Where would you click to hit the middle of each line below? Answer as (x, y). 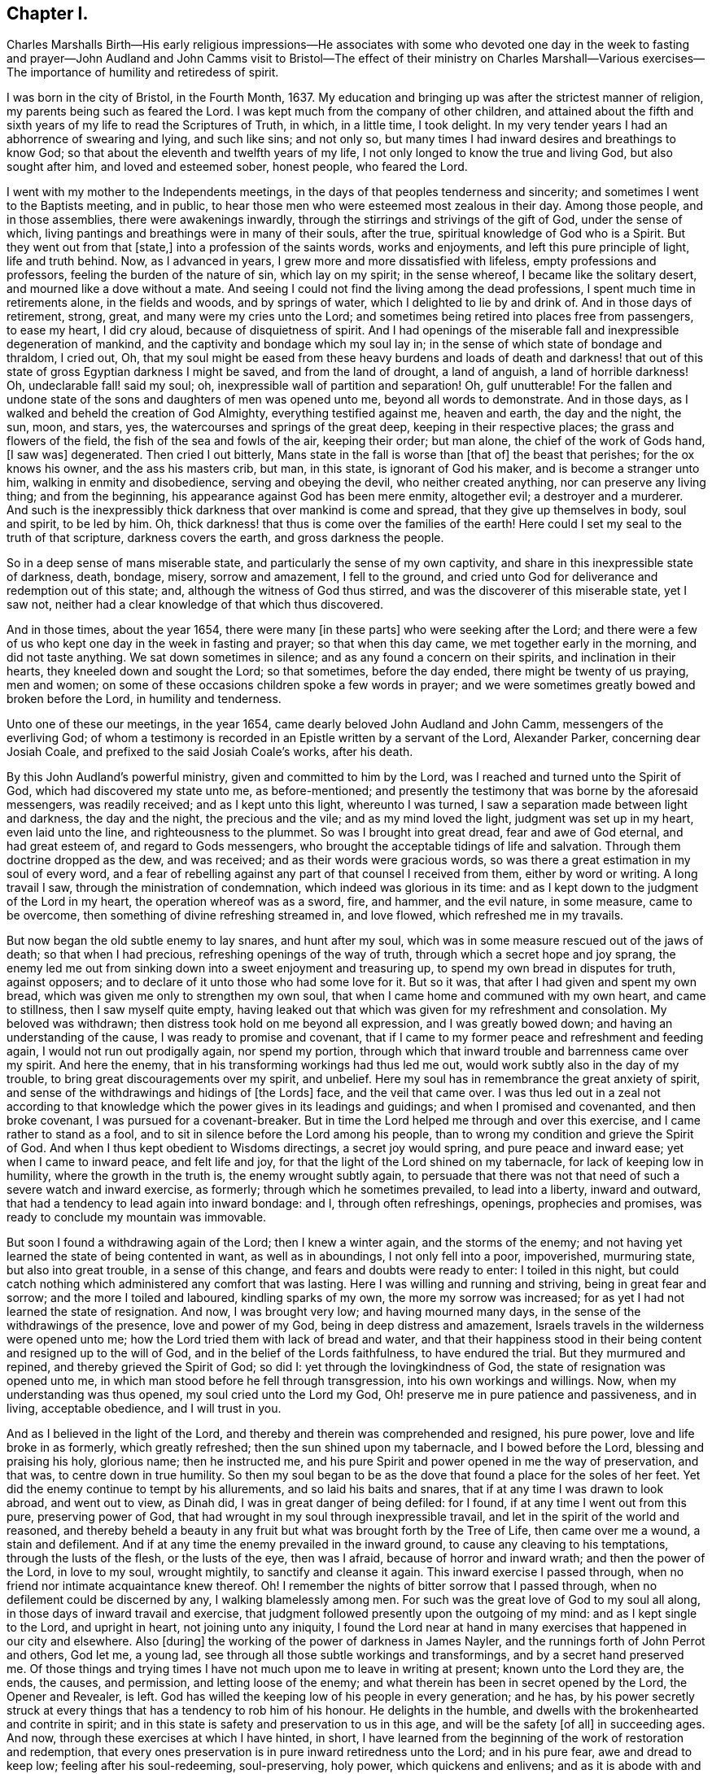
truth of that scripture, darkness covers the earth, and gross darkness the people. (225, 538)
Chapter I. (48, 13)
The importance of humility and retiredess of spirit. (143, 72)
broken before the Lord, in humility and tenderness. (144, 699)
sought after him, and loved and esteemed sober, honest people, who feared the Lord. (237, 167)
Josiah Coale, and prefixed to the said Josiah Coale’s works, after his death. (210, 752)
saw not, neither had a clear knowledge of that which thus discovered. (195, 605)
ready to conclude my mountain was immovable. (137, 1217)
